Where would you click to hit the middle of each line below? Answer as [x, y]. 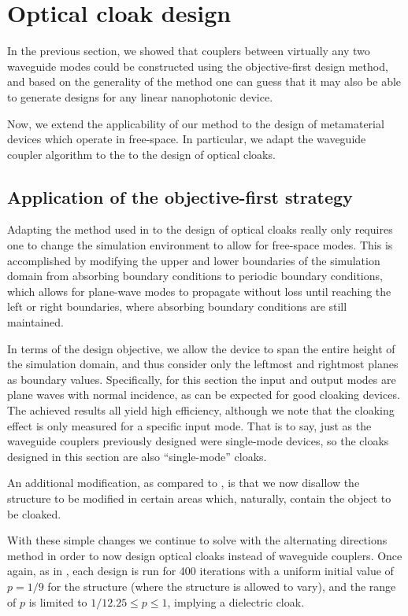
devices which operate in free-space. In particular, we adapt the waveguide [187, 139]
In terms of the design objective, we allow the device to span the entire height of [201, 348]
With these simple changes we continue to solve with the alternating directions [197, 540]
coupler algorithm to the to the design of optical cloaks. [141, 154]
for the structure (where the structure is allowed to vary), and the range [222, 586]
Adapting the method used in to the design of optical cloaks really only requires [200, 229]
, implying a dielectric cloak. [236, 601]
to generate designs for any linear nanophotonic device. [140, 96]
